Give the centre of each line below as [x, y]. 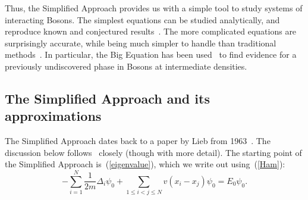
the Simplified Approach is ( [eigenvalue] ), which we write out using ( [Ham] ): [145, 164]
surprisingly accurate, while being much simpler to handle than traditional [141, 43]
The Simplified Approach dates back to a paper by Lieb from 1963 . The [138, 141]
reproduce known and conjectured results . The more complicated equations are [151, 31]
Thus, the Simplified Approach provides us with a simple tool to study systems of [154, 8]
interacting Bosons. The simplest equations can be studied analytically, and [142, 19]
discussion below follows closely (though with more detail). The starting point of [153, 152]
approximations [53, 116]
